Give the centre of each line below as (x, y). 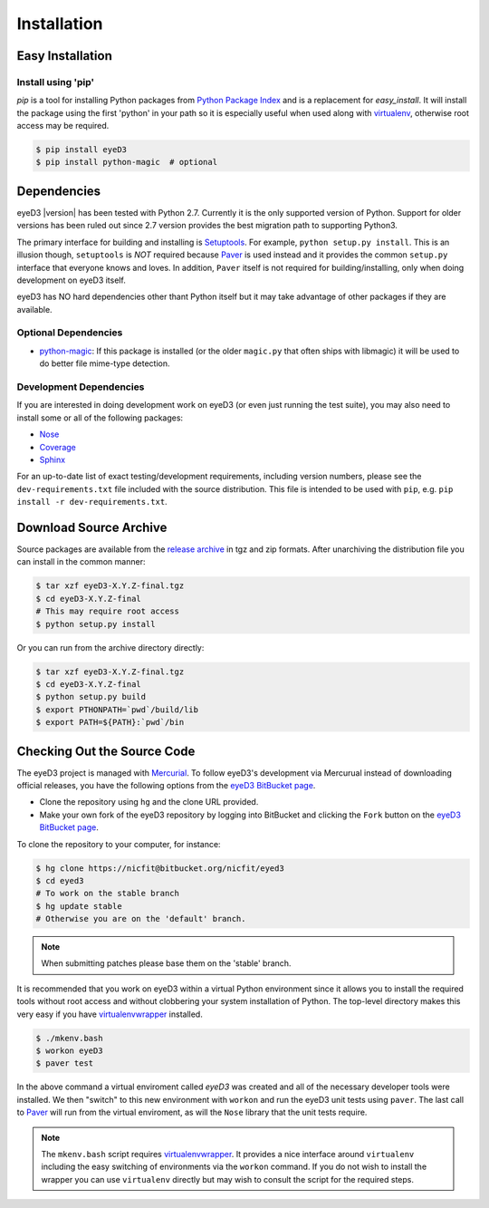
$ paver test (65, 1063)
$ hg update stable (79, 906)
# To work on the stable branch (108, 894)
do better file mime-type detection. (105, 363)
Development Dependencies (81, 387)
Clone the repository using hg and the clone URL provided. (149, 802)
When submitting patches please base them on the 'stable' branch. (166, 963)
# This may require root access (108, 611)
